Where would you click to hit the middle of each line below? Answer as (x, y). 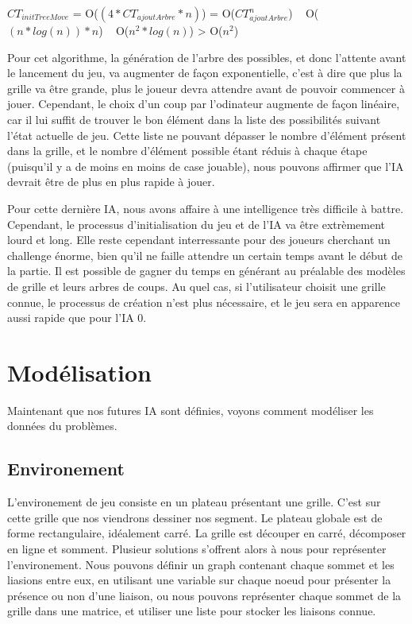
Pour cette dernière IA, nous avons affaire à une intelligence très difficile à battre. (206, 208)
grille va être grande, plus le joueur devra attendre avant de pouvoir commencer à (206, 88)
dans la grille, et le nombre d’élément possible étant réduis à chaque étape (187, 151)
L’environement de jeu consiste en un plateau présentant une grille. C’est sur (194, 502)
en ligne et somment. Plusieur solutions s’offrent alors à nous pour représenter (197, 548)
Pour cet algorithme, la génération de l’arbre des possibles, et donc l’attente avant (207, 57)
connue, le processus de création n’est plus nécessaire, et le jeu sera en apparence (204, 302)
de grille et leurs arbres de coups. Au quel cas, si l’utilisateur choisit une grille (196, 286)
